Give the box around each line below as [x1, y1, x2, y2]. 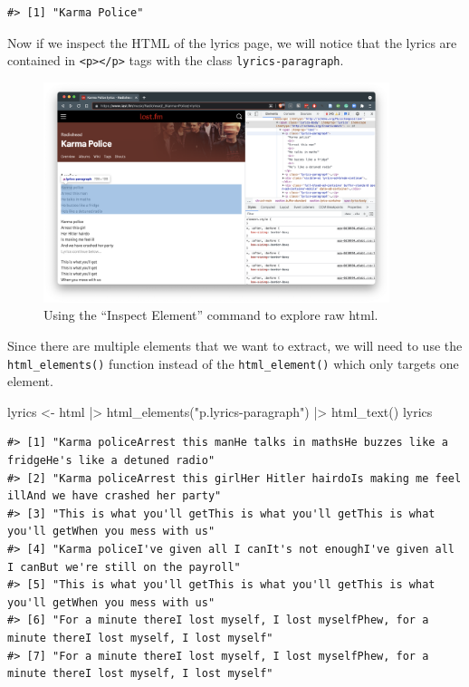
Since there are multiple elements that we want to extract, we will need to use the [7, 335, 463, 354]
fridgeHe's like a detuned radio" [7, 454, 215, 468]
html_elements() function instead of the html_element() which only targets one [7, 353, 459, 373]
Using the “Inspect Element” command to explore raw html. [43, 305, 378, 324]
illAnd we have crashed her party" [7, 489, 222, 503]
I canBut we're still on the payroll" [7, 560, 241, 574]
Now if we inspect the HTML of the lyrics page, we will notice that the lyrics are [7, 33, 457, 52]
